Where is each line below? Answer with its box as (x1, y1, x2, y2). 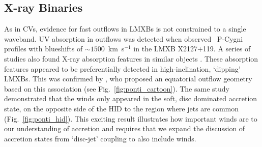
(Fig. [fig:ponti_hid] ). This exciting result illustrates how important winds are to (4, 113, 257, 124)
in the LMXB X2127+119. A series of (133, 43, 251, 54)
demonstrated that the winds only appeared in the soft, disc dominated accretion (4, 93, 257, 104)
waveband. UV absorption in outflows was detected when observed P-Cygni (4, 33, 243, 44)
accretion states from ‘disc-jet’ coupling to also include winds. (4, 133, 196, 143)
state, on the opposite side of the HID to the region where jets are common (4, 103, 239, 113)
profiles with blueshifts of (4, 43, 83, 54)
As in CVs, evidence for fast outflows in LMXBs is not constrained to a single (4, 23, 246, 34)
